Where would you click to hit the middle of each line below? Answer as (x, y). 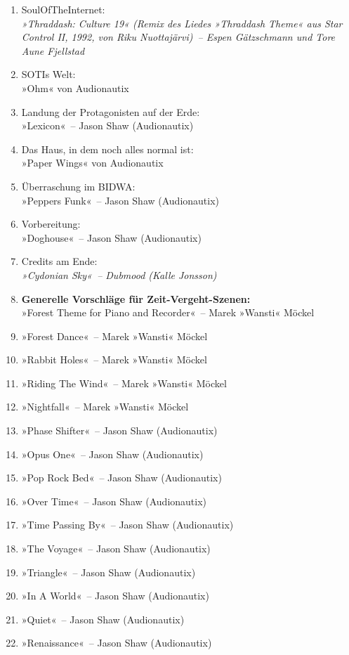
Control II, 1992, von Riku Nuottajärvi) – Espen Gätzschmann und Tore (178, 37)
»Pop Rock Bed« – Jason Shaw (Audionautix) (121, 478)
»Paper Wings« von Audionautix (92, 163)
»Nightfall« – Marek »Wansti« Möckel (105, 407)
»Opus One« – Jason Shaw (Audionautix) (112, 454)
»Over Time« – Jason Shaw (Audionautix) (114, 501)
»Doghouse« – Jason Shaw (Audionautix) (111, 237)
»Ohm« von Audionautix (75, 87)
